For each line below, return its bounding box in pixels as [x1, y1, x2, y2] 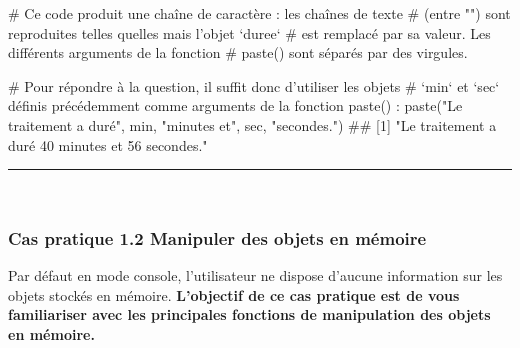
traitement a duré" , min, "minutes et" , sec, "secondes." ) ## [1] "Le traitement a [8, 114, 497, 135]
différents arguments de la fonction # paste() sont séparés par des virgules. [8, 42, 468, 63]
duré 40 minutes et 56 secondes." [8, 134, 208, 155]
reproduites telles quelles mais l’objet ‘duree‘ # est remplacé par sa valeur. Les [8, 22, 491, 43]
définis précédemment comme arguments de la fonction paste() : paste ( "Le [8, 95, 463, 116]
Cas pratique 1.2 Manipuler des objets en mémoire [8, 225, 427, 250]
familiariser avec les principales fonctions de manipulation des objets [8, 304, 491, 325]
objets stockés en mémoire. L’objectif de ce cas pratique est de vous [8, 284, 460, 305]
